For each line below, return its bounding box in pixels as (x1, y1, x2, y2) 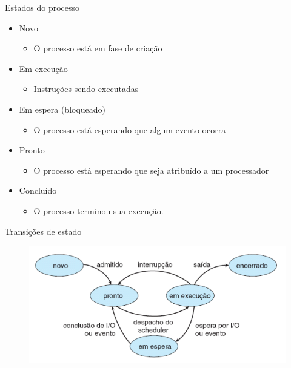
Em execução (19, 62, 68, 74)
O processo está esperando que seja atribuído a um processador (33, 163, 269, 176)
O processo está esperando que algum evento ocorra (33, 123, 226, 136)
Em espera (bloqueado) (19, 102, 106, 115)
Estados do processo (5, 1, 80, 13)
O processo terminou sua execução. (33, 204, 164, 217)
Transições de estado (5, 225, 82, 237)
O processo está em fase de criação (33, 42, 162, 54)
